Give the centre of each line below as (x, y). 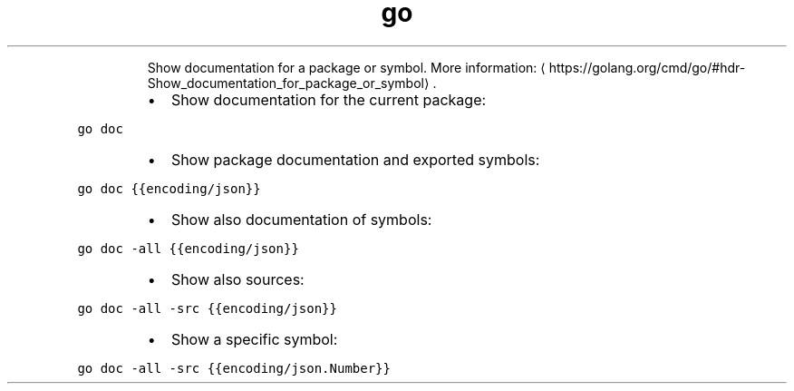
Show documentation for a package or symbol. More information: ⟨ (346, 67)
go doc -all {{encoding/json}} (188, 248)
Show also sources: (237, 279)
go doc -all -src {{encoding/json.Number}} (234, 368)
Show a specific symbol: (254, 339)
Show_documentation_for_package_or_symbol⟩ (288, 83)
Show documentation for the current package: (329, 99)
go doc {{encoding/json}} (169, 188)
